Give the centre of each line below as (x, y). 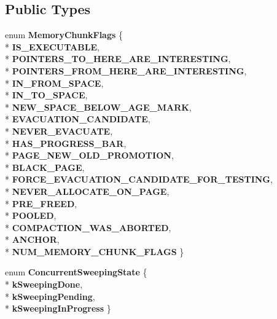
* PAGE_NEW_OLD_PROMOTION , (89, 155)
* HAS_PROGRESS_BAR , (66, 143)
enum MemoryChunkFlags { (64, 35)
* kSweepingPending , (50, 296)
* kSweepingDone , (44, 284)
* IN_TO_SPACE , (46, 95)
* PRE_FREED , (41, 203)
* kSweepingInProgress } (58, 308)
